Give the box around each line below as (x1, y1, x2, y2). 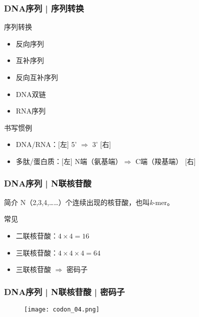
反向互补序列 (16, 72, 58, 82)
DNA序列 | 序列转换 (4, 1, 84, 14)
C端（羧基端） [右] (135, 155, 196, 166)
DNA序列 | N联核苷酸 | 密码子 (4, 285, 125, 297)
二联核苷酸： (16, 230, 58, 240)
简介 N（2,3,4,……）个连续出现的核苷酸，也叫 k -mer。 (4, 196, 174, 207)
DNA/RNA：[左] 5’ (16, 139, 77, 149)
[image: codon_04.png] (24, 305, 100, 313)
